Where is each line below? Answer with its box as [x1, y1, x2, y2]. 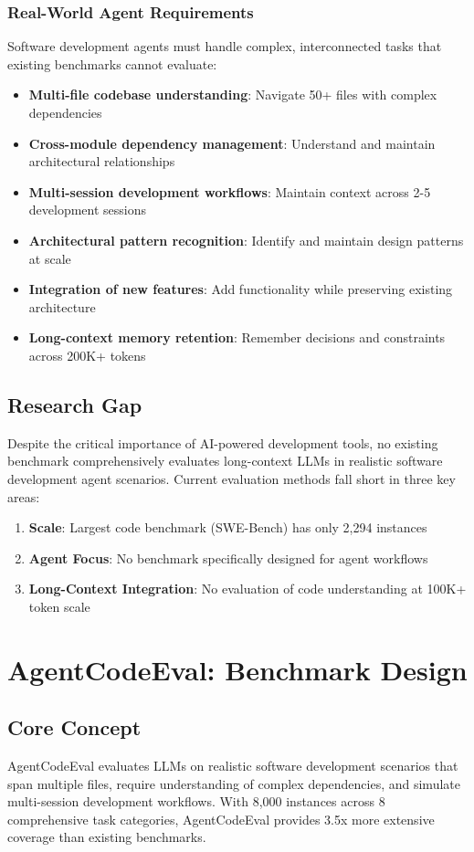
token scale [28, 596, 90, 615]
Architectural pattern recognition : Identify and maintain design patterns [28, 230, 464, 249]
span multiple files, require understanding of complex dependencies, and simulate [7, 773, 460, 793]
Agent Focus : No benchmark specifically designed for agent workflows [28, 548, 428, 567]
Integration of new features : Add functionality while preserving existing [28, 279, 453, 299]
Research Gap [7, 390, 142, 418]
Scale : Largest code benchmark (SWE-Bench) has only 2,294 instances [28, 518, 427, 537]
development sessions [28, 200, 147, 219]
